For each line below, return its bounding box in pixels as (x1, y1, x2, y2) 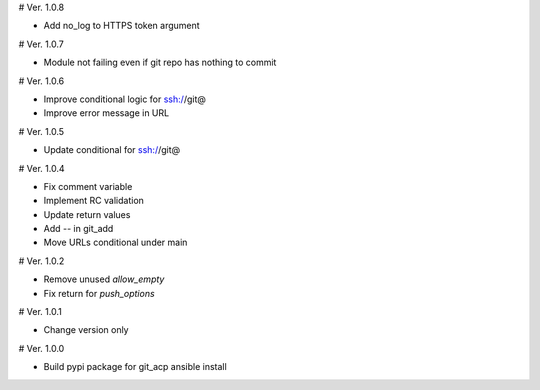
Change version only (43, 324, 129, 336)
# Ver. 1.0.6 (18, 75, 65, 87)
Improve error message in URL (43, 107, 170, 119)
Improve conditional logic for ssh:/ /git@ (43, 93, 207, 105)
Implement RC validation (43, 195, 145, 207)
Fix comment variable (43, 180, 133, 192)
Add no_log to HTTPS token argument (43, 20, 200, 32)
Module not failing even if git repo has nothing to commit (43, 56, 277, 69)
